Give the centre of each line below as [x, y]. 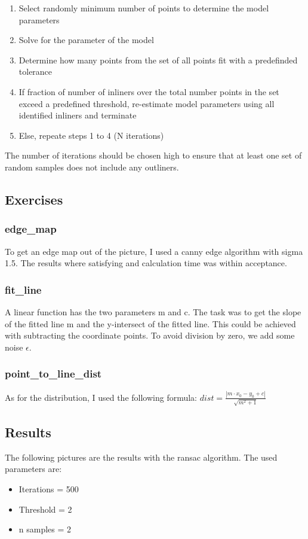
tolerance [36, 71]
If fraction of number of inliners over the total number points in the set [149, 91]
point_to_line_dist [53, 374]
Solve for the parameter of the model [86, 40]
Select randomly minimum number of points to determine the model [144, 8]
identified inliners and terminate [78, 115]
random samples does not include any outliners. [92, 167]
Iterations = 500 [49, 488]
